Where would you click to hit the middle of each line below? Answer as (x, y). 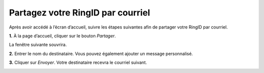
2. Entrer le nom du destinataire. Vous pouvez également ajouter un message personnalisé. (101, 54)
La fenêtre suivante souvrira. (38, 45)
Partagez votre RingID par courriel (79, 13)
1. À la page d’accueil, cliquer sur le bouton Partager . (62, 36)
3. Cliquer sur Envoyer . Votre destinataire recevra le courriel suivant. (78, 62)
